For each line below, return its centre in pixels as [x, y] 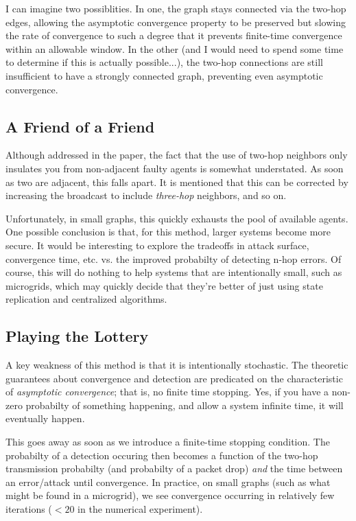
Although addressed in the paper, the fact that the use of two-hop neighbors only [177, 155]
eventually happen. [45, 418]
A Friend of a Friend [80, 126]
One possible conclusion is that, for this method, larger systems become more [168, 232]
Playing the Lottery [77, 336]
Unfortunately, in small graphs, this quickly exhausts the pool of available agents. [177, 218]
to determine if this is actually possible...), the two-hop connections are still [164, 62]
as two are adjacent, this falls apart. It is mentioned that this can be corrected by [177, 182]
